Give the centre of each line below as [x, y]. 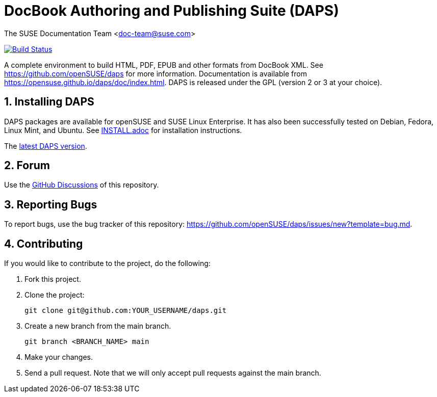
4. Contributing [44, 244]
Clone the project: [55, 295]
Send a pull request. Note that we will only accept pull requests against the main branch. [173, 373]
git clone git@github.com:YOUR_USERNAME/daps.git [126, 311]
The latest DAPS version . [46, 146]
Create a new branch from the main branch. [98, 326]
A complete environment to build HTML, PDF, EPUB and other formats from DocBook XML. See [164, 65]
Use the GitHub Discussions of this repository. [82, 185]
